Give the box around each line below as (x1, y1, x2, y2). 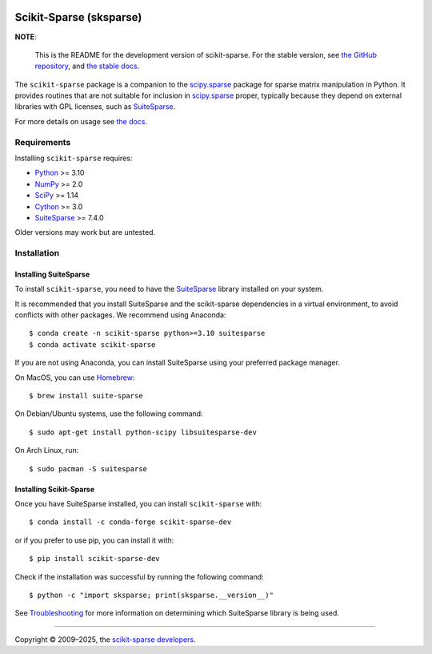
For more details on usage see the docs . (14, 116, 148, 126)
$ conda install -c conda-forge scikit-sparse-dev (29, 518, 232, 527)
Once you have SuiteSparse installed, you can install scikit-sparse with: (14, 499, 262, 508)
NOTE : (14, 32, 37, 42)
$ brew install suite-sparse (29, 391, 143, 401)
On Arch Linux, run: (14, 446, 79, 455)
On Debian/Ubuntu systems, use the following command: (14, 409, 203, 418)
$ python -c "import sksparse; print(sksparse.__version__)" (29, 590, 274, 599)
